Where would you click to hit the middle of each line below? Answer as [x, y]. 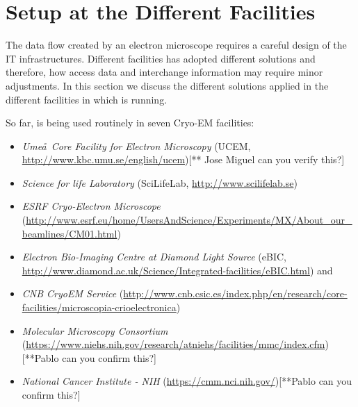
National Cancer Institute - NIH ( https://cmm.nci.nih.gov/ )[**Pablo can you [187, 381]
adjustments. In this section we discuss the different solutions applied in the [167, 85]
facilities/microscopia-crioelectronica [99, 307]
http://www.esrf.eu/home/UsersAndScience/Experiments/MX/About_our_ [189, 220]
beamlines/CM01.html [70, 233]
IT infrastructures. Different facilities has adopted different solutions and [161, 58]
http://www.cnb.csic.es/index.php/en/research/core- [235, 293]
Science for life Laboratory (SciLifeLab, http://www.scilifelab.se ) [160, 182]
